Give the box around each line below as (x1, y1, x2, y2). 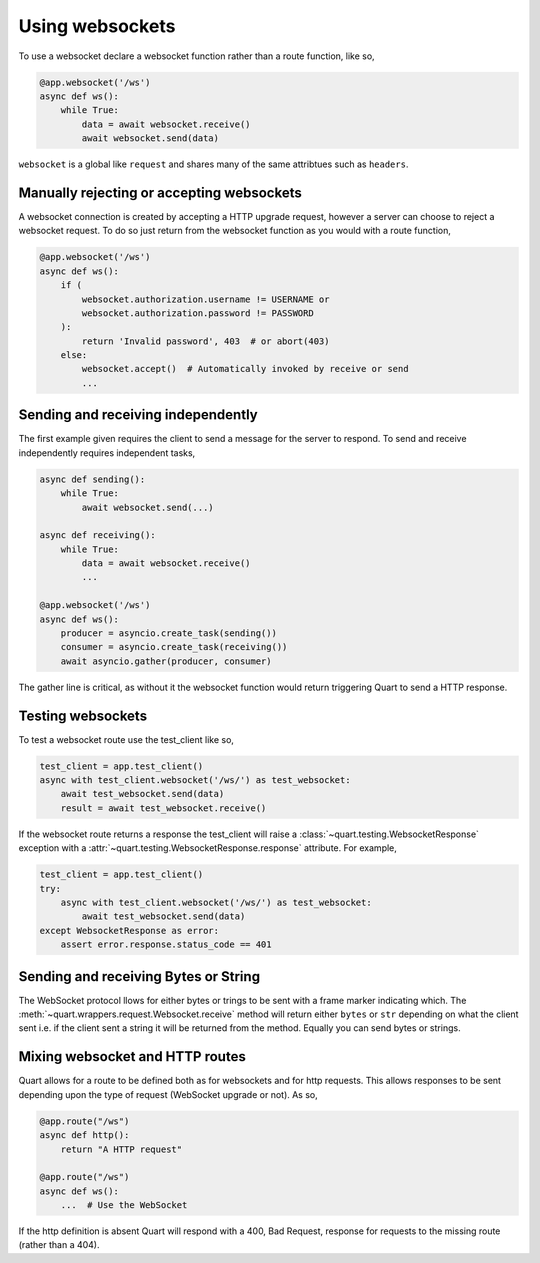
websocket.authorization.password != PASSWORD (81, 307, 314, 319)
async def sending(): (39, 473, 146, 485)
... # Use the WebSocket (60, 1200, 188, 1211)
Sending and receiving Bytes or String (18, 968, 260, 985)
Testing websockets (18, 707, 148, 724)
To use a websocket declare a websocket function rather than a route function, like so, (18, 50, 375, 62)
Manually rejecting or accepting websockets (18, 184, 302, 201)
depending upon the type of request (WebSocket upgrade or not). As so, (18, 1088, 319, 1100)
